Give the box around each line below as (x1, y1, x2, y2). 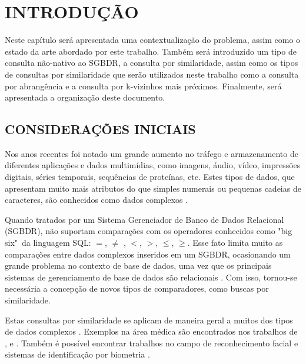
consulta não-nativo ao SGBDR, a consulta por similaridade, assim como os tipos (5, 56, 298, 69)
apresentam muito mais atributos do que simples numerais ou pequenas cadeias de (5, 182, 301, 194)
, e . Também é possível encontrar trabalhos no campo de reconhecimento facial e (5, 336, 298, 349)
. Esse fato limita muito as (187, 236, 283, 249)
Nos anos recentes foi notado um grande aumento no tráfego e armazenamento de (5, 147, 298, 159)
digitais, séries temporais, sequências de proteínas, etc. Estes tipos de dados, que (5, 171, 295, 183)
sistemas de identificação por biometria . (5, 348, 150, 360)
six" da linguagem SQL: (5, 236, 91, 249)
